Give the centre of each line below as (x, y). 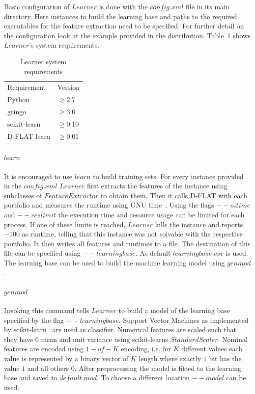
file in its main (207, 6)
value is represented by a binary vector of (66, 358)
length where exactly (170, 358)
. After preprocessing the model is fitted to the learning (158, 368)
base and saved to (31, 378)
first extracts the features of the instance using (157, 186)
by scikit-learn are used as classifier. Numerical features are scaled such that (120, 329)
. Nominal (233, 339)
